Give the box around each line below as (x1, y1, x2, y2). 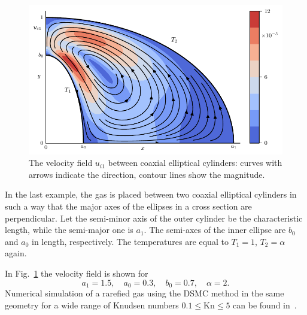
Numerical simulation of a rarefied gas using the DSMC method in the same (5, 286, 284, 299)
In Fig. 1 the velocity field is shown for (5, 266, 148, 279)
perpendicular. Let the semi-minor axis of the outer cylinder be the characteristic (5, 211, 303, 224)
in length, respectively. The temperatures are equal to (31, 235, 229, 247)
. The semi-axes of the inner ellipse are (144, 223, 286, 236)
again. (5, 247, 27, 259)
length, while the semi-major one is (5, 223, 133, 236)
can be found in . (233, 298, 297, 311)
